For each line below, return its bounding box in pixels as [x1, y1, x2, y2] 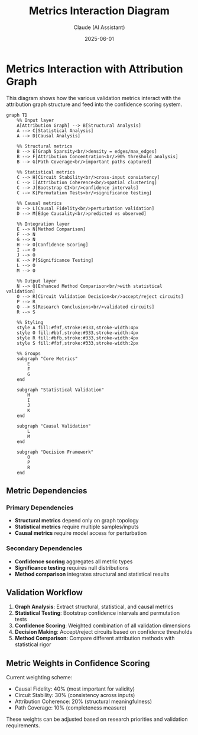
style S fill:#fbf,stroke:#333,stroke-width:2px [17, 340, 139, 346]
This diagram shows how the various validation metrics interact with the [6, 94, 181, 101]
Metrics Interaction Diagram [28, 4, 170, 18]
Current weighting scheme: [6, 674, 73, 681]
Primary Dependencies [6, 503, 74, 512]
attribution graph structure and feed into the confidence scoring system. [6, 101, 183, 108]
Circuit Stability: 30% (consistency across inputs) [14, 692, 135, 699]
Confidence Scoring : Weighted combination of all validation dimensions [14, 622, 191, 629]
